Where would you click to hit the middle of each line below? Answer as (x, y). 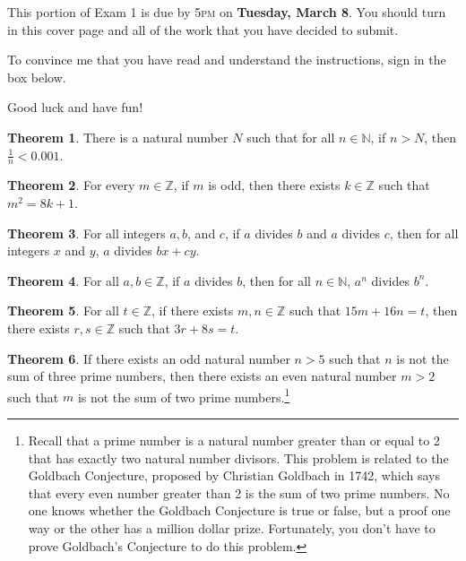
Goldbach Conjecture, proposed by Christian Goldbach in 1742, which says (234, 475)
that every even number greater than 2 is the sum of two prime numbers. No (239, 492)
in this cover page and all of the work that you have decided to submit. (203, 29)
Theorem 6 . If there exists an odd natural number (149, 358)
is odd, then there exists (274, 185)
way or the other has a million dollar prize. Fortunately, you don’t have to (232, 527)
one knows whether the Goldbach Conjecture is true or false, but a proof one (239, 510)
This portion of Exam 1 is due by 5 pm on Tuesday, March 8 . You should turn (227, 12)
